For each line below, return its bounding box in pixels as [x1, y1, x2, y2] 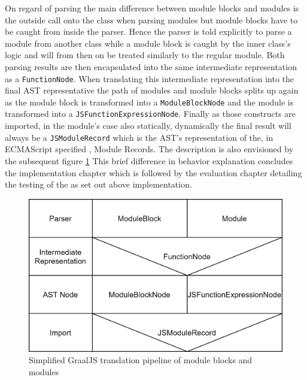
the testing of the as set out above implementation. [5, 178, 192, 191]
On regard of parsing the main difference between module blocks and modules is [5, 2, 299, 14]
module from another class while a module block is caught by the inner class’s [5, 37, 291, 49]
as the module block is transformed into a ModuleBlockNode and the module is [5, 95, 294, 108]
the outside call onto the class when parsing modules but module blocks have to [5, 13, 298, 26]
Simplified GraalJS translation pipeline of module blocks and [29, 354, 253, 366]
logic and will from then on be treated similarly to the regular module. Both [5, 49, 285, 61]
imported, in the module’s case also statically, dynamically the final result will [5, 119, 291, 132]
